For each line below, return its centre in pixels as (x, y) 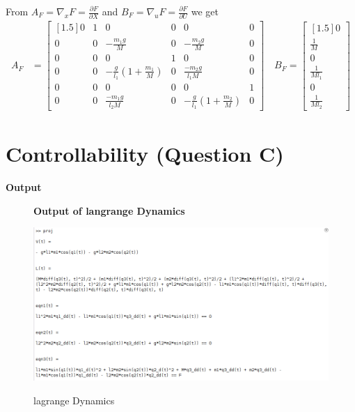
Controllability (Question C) (145, 154)
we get (205, 11)
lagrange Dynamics (74, 400)
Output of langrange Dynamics (109, 210)
